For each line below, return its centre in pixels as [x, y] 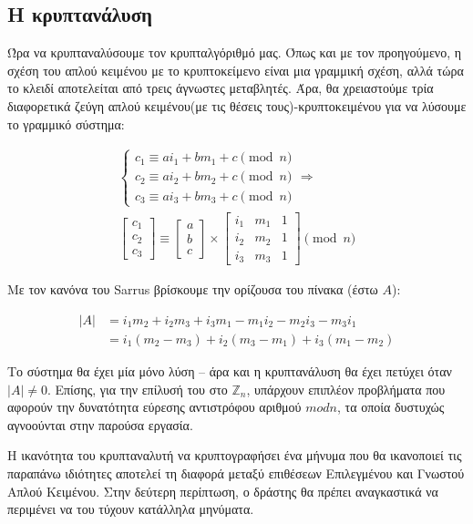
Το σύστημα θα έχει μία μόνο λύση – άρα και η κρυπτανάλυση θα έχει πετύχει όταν [230, 370]
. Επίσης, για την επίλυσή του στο [137, 389]
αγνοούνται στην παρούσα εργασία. [100, 424]
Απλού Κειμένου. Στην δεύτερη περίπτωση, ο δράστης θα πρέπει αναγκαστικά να [223, 491]
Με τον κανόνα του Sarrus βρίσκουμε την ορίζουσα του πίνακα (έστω [193, 289]
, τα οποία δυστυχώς [391, 407]
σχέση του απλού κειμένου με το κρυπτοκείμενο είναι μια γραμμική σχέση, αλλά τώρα [236, 70]
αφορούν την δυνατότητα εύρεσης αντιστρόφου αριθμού [154, 407]
